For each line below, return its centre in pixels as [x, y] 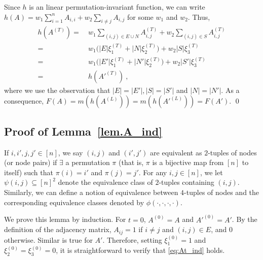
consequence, [24, 101]
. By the [245, 219]
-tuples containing [186, 182]
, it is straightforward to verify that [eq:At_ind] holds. [140, 250]
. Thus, [199, 17]
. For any [153, 172]
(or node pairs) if [31, 162]
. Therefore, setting [132, 239]
